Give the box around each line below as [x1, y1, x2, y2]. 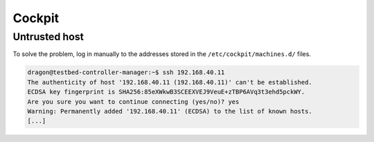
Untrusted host [12, 30, 84, 43]
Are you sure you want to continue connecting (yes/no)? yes [27, 98, 240, 105]
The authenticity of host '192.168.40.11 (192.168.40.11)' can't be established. [27, 78, 313, 86]
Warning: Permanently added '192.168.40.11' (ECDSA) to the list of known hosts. [27, 107, 313, 115]
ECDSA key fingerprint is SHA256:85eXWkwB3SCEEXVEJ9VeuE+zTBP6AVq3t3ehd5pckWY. [27, 88, 305, 96]
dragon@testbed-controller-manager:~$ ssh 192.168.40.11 [27, 69, 225, 76]
